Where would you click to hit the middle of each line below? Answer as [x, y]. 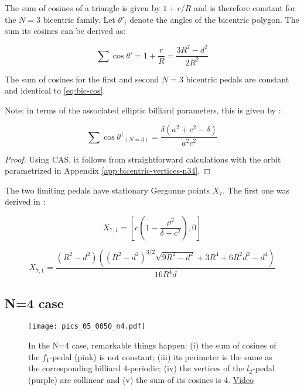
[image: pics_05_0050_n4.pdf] [87, 327]
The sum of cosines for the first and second [82, 79]
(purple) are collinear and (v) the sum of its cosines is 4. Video [141, 379]
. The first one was [256, 190]
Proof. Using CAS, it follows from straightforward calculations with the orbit [143, 159]
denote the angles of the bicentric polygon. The [214, 19]
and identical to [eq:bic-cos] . [55, 90]
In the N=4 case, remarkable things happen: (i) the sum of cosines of [152, 345]
